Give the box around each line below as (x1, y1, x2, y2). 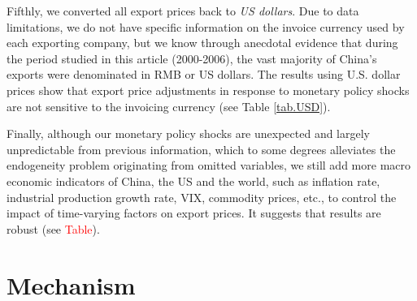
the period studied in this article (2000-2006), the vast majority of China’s (7, 49, 377, 67)
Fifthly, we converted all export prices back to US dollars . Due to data (7, 2, 359, 19)
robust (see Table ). (7, 220, 100, 237)
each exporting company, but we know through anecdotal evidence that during (7, 34, 398, 51)
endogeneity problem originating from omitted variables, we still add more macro (7, 157, 410, 174)
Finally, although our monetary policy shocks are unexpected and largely (7, 125, 371, 142)
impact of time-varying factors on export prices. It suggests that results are (7, 204, 381, 221)
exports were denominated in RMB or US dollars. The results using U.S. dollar (7, 66, 401, 83)
